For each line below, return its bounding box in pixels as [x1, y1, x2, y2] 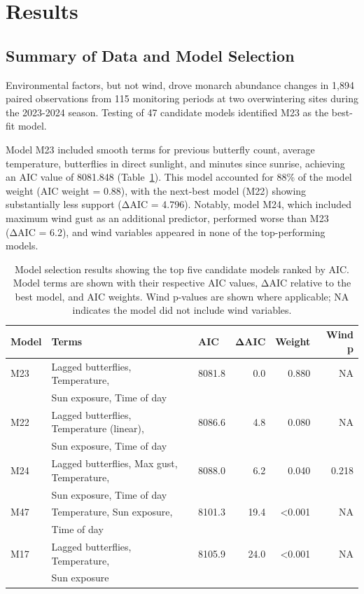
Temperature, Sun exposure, [51, 504, 173, 519]
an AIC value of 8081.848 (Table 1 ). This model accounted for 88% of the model [6, 170, 352, 184]
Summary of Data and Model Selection [6, 44, 295, 66]
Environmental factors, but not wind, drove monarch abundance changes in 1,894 [6, 77, 354, 92]
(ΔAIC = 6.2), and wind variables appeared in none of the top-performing [6, 224, 325, 239]
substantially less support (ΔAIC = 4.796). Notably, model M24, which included [6, 197, 351, 212]
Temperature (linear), [51, 421, 144, 436]
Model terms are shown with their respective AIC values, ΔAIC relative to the [13, 275, 351, 290]
